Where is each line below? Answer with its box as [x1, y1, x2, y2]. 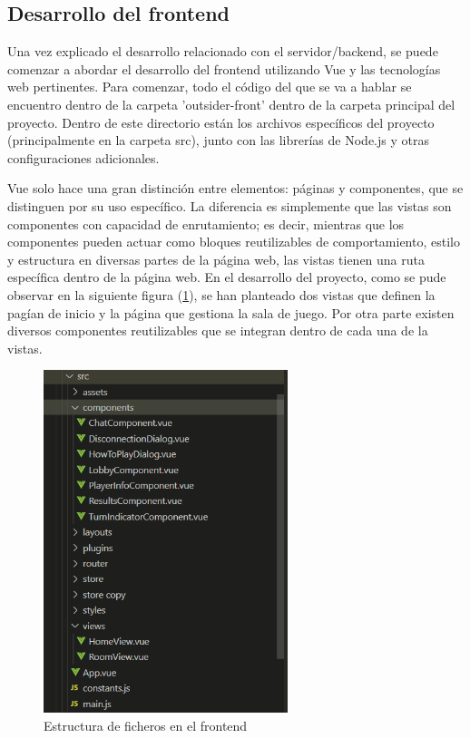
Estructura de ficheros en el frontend [44, 715, 248, 734]
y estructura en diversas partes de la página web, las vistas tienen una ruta [7, 249, 425, 268]
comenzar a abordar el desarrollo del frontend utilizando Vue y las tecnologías [7, 59, 441, 78]
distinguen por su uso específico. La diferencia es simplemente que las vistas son [7, 196, 452, 215]
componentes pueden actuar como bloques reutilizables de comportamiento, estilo [7, 232, 460, 251]
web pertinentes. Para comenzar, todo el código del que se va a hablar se [7, 77, 412, 96]
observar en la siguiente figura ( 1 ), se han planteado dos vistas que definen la [7, 285, 436, 304]
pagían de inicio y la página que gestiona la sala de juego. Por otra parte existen [7, 303, 455, 322]
